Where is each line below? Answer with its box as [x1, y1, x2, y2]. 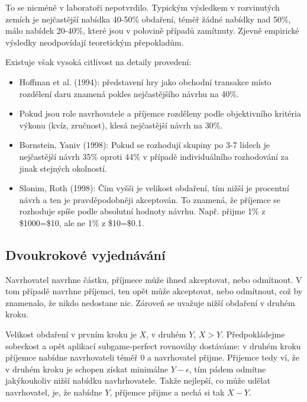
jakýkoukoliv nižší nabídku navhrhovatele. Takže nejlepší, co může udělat [5, 374, 270, 387]
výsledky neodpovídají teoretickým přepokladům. [5, 36, 184, 48]
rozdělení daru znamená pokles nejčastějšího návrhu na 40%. [19, 87, 239, 99]
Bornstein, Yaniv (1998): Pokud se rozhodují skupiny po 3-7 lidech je [19, 139, 270, 151]
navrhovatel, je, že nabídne [5, 386, 102, 398]
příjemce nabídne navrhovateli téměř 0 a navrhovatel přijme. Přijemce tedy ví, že [5, 351, 300, 364]
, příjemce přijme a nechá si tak [109, 386, 225, 398]
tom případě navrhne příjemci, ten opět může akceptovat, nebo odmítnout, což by [5, 285, 303, 297]
